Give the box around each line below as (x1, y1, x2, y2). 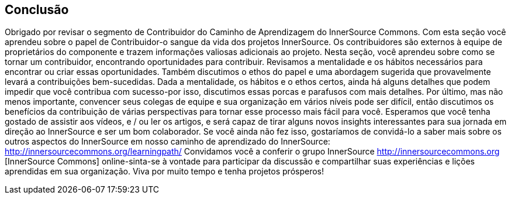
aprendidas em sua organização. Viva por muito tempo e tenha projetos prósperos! (5, 166, 324, 177)
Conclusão (5, 2, 69, 17)
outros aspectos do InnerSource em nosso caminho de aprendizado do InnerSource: (5, 136, 330, 147)
